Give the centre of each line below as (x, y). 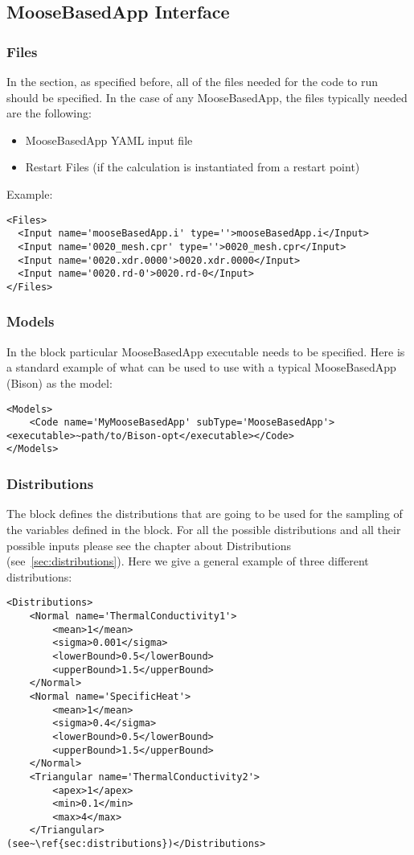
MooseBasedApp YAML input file (109, 140)
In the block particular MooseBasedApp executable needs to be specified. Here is (206, 351)
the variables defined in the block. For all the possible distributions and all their (204, 529)
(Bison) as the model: (59, 382)
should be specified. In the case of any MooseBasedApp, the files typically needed (207, 97)
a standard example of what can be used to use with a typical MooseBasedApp (201, 367)
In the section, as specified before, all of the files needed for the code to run (193, 81)
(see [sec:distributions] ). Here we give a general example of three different (188, 561)
